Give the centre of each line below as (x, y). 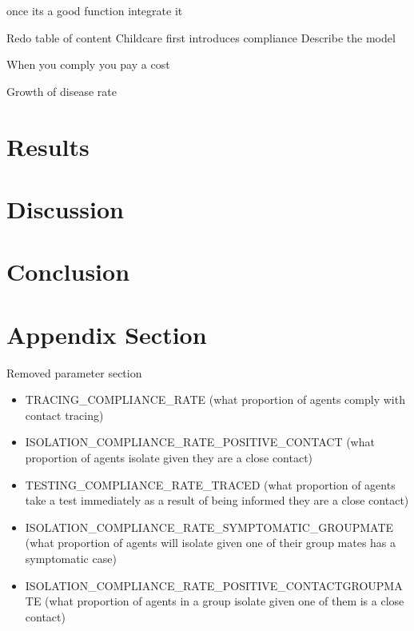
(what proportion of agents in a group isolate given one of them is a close (225, 601)
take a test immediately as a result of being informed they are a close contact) (217, 500)
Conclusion (68, 272)
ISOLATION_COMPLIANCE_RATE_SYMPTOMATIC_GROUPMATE (209, 527)
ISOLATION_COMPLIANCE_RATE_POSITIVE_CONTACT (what (200, 442)
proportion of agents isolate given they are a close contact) (169, 457)
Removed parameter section (74, 372)
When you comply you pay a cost (88, 64)
